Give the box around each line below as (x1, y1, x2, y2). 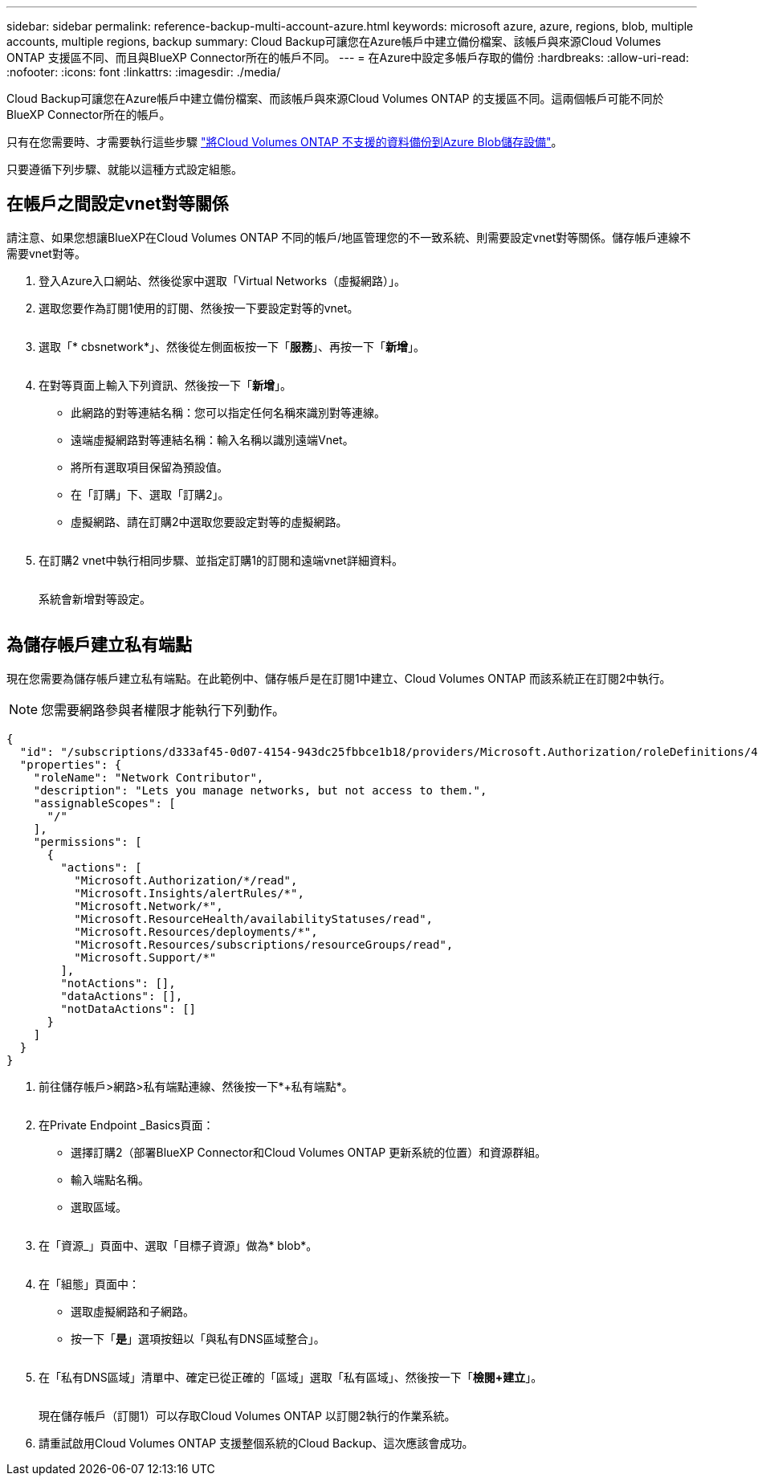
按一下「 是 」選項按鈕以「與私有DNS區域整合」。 (71, 1331, 325, 1345)
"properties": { (19, 757, 122, 771)
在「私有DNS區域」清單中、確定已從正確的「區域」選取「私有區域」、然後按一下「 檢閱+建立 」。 (39, 1370, 543, 1384)
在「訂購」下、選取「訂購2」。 (71, 487, 230, 501)
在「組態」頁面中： (39, 1276, 140, 1291)
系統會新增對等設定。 (39, 591, 151, 606)
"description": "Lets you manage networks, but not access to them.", (33, 783, 487, 797)
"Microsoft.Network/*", (74, 899, 223, 912)
